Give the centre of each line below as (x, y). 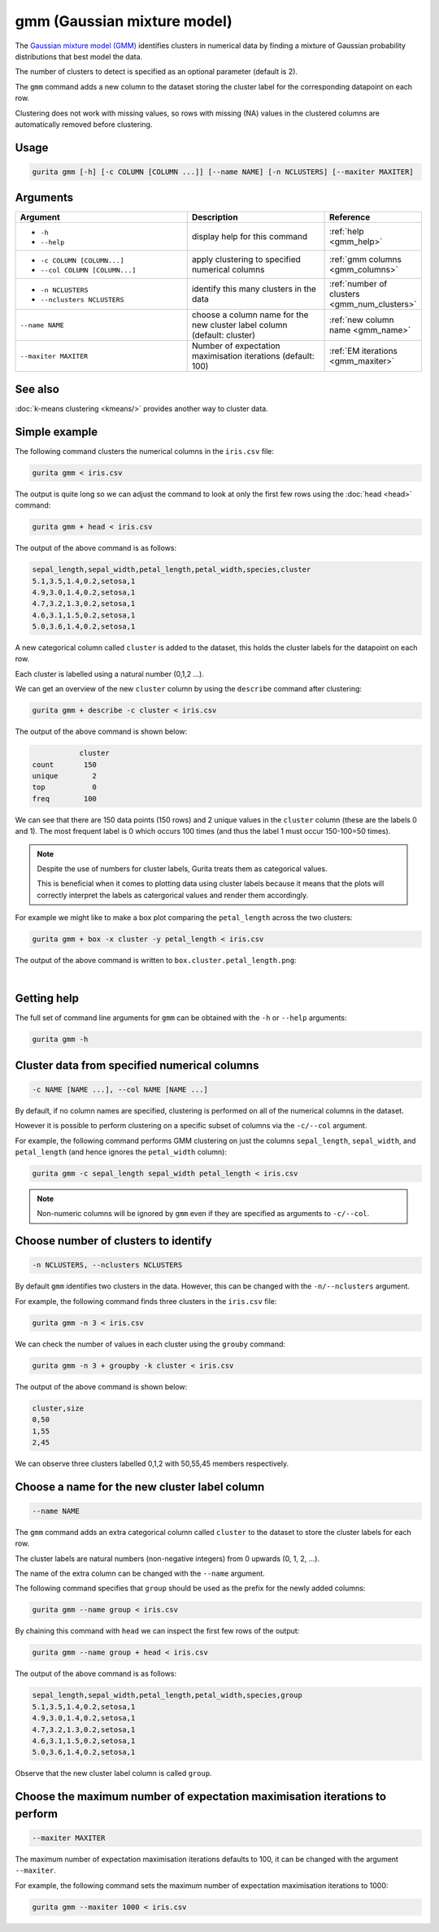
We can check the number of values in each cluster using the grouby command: (150, 1344)
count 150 (65, 764)
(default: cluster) (224, 335)
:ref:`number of (359, 284)
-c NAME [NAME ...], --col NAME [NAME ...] (120, 1089)
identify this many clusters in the (254, 289)
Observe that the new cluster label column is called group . (113, 1773)
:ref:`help (347, 232)
